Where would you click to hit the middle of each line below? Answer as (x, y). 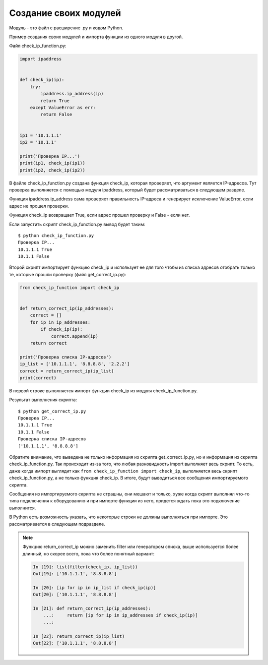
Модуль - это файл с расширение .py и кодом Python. (66, 28)
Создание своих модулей (65, 13)
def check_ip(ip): (42, 80)
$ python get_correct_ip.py (52, 411)
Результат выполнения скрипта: (43, 400)
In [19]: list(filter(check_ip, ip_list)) (85, 567)
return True (55, 101)
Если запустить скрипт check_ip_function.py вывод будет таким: (77, 224)
